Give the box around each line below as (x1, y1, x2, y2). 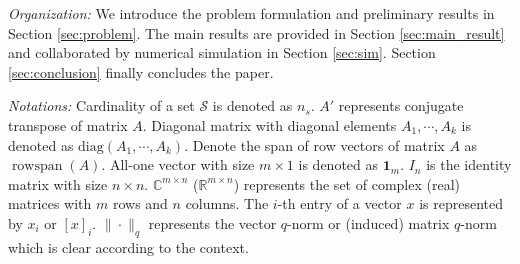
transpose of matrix (8, 114, 128, 135)
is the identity (426, 154, 512, 175)
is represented (419, 193, 503, 214)
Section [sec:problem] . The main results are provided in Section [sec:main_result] (8, 22, 505, 43)
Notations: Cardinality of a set (8, 95, 195, 116)
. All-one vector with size (101, 154, 255, 175)
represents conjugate (338, 95, 464, 116)
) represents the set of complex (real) (233, 173, 460, 194)
